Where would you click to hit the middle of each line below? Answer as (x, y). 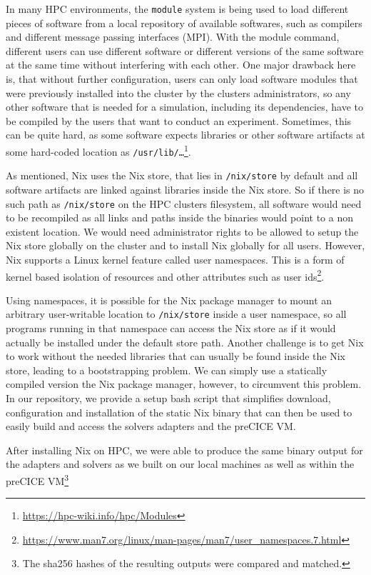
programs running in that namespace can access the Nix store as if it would (171, 328)
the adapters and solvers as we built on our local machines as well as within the (180, 464)
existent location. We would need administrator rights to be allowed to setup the (182, 231)
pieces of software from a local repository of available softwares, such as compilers (184, 22)
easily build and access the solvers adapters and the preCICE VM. (151, 426)
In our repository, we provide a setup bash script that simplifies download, (168, 398)
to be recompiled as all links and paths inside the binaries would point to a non (179, 217)
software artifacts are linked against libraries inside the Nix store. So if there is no (185, 189)
